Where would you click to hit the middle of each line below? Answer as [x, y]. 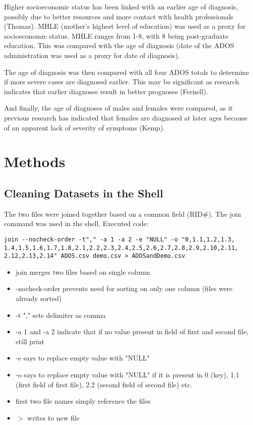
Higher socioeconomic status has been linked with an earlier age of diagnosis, [121, 6]
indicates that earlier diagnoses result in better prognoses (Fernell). [106, 91]
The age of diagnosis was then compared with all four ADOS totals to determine [127, 72]
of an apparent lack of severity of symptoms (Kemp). [85, 127]
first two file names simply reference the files [83, 401]
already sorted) [39, 298]
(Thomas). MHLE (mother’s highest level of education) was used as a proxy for [125, 26]
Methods [35, 161]
